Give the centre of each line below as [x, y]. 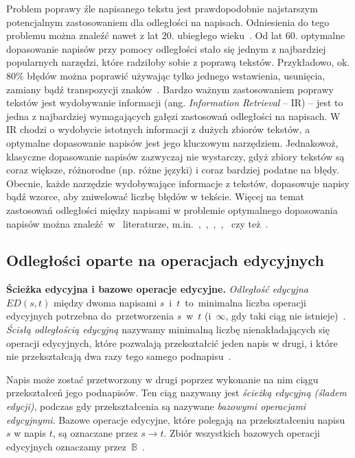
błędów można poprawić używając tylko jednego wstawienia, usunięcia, [176, 75]
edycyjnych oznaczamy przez [67, 446]
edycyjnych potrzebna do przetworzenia [90, 316]
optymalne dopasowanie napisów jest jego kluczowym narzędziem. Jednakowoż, [172, 142]
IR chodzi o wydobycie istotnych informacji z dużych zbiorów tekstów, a [158, 129]
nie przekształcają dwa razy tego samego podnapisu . [119, 356]
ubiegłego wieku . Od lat [230, 35]
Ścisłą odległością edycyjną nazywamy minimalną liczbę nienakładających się [168, 329]
